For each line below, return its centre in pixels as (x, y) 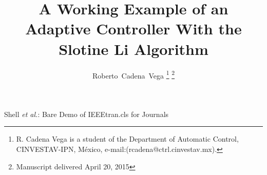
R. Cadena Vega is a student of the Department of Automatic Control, (127, 139)
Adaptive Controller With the (133, 28)
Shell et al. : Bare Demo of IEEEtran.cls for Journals (87, 114)
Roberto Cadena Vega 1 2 (133, 74)
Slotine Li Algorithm (133, 48)
